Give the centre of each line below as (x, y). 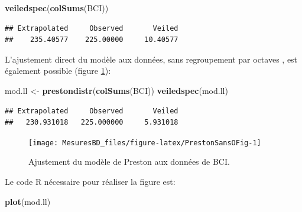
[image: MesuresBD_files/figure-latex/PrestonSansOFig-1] (145, 143)
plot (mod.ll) (28, 201)
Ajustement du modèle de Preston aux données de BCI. (129, 162)
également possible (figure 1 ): (58, 71)
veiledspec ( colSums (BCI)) (57, 8)
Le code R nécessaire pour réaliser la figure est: (90, 181)
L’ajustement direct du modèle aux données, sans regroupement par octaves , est (151, 59)
